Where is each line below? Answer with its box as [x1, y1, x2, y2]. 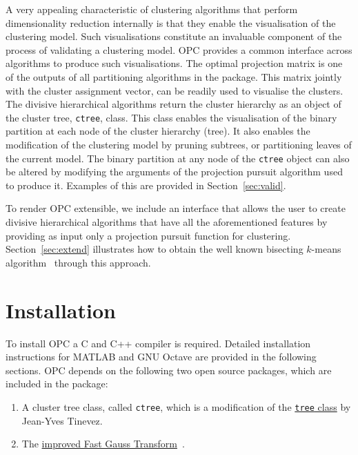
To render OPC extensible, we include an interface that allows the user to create [6, 201, 346, 215]
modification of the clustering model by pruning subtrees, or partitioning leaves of [6, 137, 352, 151]
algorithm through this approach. [6, 255, 151, 269]
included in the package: [6, 376, 108, 391]
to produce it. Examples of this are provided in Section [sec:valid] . [6, 177, 286, 192]
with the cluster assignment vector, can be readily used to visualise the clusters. [6, 83, 344, 97]
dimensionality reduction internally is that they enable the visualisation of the [6, 15, 336, 30]
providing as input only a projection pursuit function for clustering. [6, 228, 291, 242]
